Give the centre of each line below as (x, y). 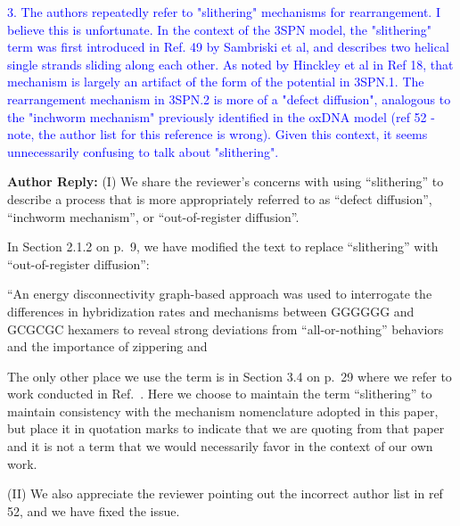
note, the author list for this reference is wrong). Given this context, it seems (218, 134)
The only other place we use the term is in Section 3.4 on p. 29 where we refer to (230, 376)
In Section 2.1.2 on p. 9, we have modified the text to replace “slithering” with (223, 247)
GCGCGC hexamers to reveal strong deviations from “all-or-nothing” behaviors (226, 329)
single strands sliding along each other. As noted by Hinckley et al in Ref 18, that (230, 64)
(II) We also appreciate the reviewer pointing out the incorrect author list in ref (225, 493)
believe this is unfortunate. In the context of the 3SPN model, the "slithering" (220, 29)
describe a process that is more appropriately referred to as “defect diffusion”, (220, 198)
